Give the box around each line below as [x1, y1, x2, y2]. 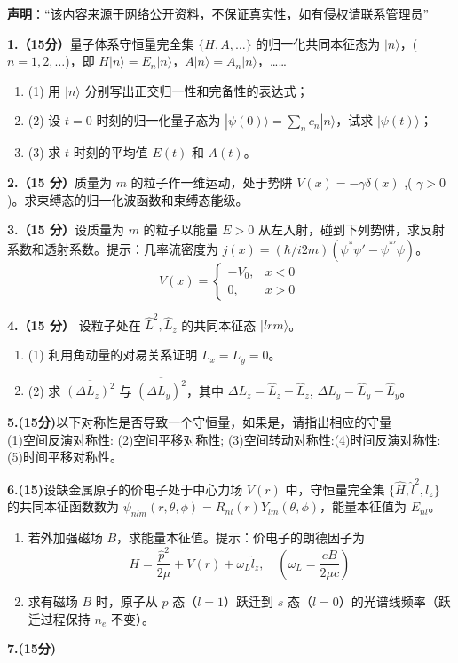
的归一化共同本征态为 [256, 34, 381, 52]
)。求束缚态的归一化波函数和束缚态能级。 [7, 190, 249, 209]
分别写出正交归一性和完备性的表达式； [84, 81, 309, 99]
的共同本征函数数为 [7, 497, 119, 516]
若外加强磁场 [28, 528, 103, 547]
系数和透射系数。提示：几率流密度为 [7, 239, 218, 257]
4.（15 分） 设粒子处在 [7, 315, 141, 334]
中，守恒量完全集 [285, 479, 385, 498]
